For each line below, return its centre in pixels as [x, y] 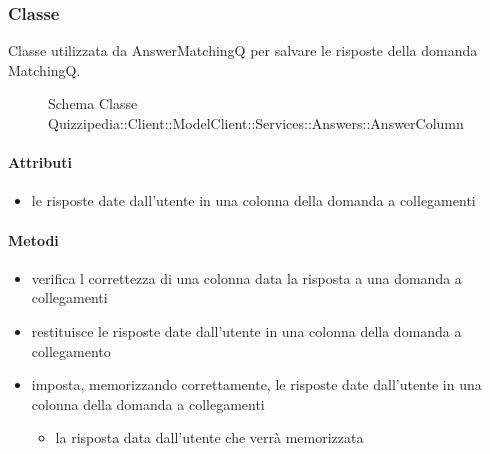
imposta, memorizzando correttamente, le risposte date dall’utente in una [256, 384]
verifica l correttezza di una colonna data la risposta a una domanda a [246, 277]
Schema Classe [93, 103]
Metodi [33, 239]
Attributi [40, 162]
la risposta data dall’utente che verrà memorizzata [209, 437]
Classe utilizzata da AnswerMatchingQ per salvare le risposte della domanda [243, 50]
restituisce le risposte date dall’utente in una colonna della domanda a [246, 330]
